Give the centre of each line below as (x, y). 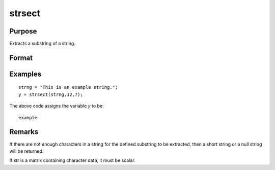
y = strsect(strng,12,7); (51, 94)
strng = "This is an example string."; (68, 87)
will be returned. (26, 151)
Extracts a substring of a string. (43, 44)
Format (21, 58)
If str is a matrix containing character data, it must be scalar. (72, 160)
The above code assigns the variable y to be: (57, 106)
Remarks (24, 132)
